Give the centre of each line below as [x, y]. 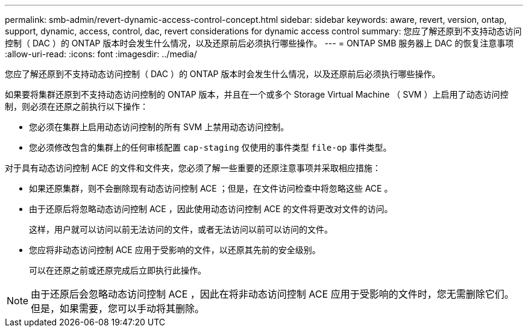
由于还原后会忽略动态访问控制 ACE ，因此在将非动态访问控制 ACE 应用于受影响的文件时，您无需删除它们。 [272, 294]
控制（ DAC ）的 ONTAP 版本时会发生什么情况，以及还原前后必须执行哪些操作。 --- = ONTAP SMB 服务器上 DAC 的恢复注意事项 [259, 43]
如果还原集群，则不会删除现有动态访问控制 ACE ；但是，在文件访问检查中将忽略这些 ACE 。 [211, 188]
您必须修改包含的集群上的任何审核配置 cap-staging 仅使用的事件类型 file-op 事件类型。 [210, 147]
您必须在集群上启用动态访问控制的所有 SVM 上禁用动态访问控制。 [159, 127]
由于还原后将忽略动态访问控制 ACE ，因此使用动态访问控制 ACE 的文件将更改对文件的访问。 [211, 209]
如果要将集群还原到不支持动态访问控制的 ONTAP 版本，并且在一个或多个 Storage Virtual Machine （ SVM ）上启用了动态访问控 [257, 94]
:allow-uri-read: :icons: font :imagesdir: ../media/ [101, 54]
